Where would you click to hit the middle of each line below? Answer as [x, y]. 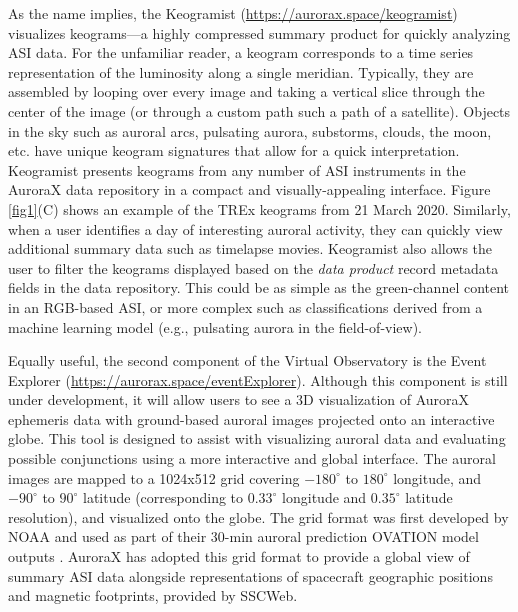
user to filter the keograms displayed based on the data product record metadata [253, 267]
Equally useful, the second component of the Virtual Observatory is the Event [247, 360]
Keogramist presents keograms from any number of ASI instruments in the [237, 169]
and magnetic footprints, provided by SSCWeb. [153, 595]
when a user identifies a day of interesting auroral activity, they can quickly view [255, 228]
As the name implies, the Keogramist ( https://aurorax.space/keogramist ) [233, 13]
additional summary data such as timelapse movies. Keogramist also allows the [250, 248]
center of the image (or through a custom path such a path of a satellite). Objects [259, 110]
